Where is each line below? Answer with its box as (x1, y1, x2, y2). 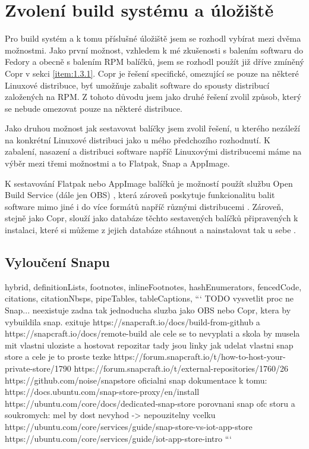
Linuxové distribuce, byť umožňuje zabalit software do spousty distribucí (5, 79, 270, 91)
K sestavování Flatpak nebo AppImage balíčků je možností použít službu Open (5, 177, 293, 189)
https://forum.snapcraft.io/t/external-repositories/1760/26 (74, 362, 289, 374)
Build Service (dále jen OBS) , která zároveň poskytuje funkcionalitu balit (5, 189, 275, 201)
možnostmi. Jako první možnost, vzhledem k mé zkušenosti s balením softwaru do (5, 43, 303, 56)
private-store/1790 (5, 362, 71, 374)
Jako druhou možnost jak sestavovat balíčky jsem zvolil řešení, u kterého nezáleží (5, 122, 300, 134)
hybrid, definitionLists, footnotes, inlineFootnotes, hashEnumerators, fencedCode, (5, 280, 302, 293)
